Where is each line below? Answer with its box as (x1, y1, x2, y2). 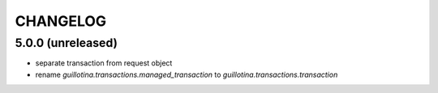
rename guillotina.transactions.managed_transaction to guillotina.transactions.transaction (35, 70, 338, 79)
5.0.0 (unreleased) (15, 36, 118, 50)
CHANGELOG (15, 12, 107, 30)
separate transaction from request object (35, 58, 173, 68)
